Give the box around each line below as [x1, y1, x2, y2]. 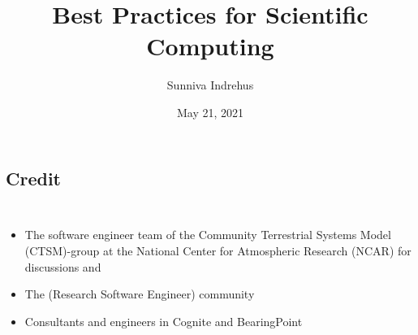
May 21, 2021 [176, 103, 244, 120]
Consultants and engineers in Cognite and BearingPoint [24, 312, 303, 329]
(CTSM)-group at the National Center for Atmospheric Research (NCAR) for [24, 241, 412, 259]
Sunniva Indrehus [166, 76, 254, 94]
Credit [6, 165, 61, 190]
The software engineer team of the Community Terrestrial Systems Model [24, 226, 391, 243]
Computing [146, 29, 274, 63]
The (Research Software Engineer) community [24, 285, 255, 302]
